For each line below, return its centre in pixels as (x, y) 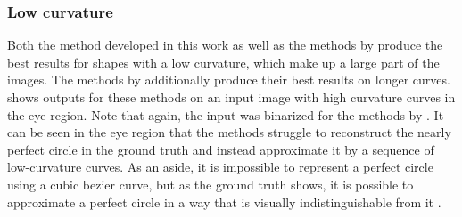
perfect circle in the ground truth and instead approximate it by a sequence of (221, 149)
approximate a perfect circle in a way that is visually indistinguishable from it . (224, 201)
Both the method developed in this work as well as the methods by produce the (225, 45)
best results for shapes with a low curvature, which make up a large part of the (223, 62)
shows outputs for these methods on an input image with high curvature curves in (231, 97)
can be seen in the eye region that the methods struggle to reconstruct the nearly (229, 132)
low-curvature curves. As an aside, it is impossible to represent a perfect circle (220, 167)
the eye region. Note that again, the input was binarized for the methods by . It (226, 114)
